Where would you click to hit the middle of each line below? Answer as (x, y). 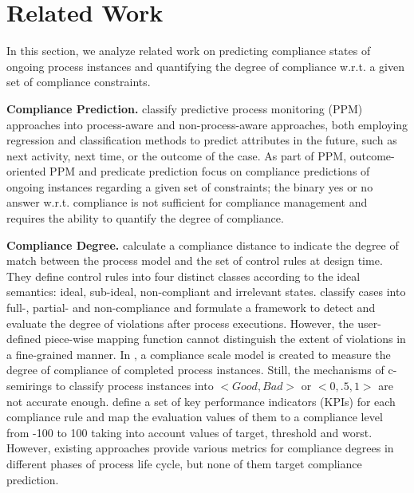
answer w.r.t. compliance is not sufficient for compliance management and (187, 202)
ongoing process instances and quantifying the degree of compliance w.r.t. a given (205, 66)
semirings (29, 385)
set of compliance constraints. (79, 82)
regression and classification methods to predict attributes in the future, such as (202, 140)
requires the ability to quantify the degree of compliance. (145, 218)
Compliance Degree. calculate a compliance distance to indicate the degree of (203, 245)
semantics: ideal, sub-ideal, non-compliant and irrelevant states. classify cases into (206, 292)
